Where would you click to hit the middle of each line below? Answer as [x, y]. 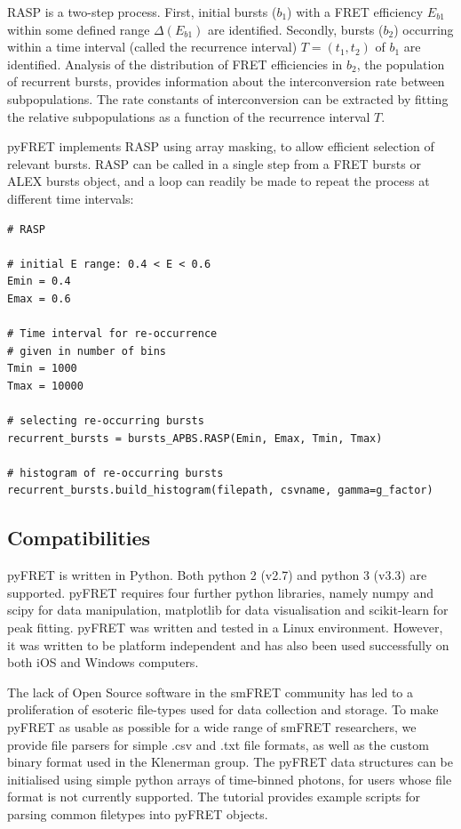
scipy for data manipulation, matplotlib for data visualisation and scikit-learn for [228, 610]
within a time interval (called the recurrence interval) [152, 47]
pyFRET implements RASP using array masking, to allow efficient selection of [221, 146]
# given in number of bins [87, 351]
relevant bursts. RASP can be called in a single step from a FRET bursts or [214, 163]
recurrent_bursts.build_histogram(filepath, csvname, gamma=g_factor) [220, 491]
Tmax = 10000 [45, 386]
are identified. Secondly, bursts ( [296, 29]
